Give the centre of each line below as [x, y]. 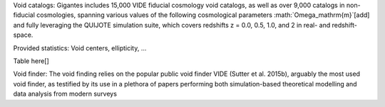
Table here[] [31, 61]
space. [23, 35]
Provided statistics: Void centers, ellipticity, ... [80, 48]
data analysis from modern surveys [65, 94]
